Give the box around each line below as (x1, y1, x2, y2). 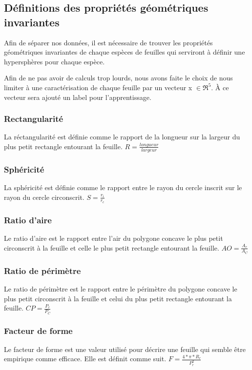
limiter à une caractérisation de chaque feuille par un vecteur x (4, 82, 192, 92)
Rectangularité (4, 113, 63, 125)
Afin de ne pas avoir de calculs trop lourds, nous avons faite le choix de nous (4, 73, 233, 83)
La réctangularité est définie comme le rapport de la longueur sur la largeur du (4, 132, 240, 142)
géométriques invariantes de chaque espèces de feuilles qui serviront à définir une (4, 47, 245, 57)
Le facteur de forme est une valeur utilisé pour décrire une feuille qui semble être (4, 344, 246, 354)
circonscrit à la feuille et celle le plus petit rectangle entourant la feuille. (4, 242, 219, 253)
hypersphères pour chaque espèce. (4, 56, 105, 66)
